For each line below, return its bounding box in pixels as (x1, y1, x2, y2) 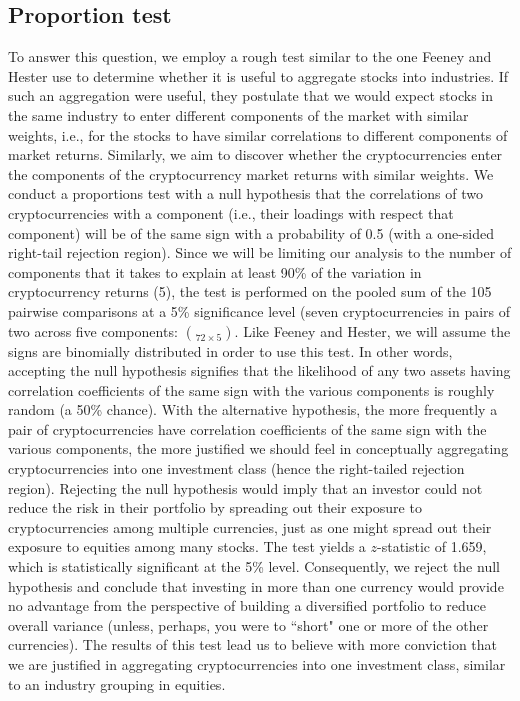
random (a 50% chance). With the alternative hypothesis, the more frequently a (8, 399, 498, 420)
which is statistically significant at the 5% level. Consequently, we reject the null (8, 556, 500, 577)
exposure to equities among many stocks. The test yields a (8, 536, 366, 557)
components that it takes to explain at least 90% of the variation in (8, 261, 422, 282)
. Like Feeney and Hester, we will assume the (234, 320, 511, 341)
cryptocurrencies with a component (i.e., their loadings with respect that (8, 202, 454, 223)
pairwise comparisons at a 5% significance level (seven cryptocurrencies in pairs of (8, 300, 511, 321)
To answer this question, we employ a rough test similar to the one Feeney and (8, 46, 492, 67)
